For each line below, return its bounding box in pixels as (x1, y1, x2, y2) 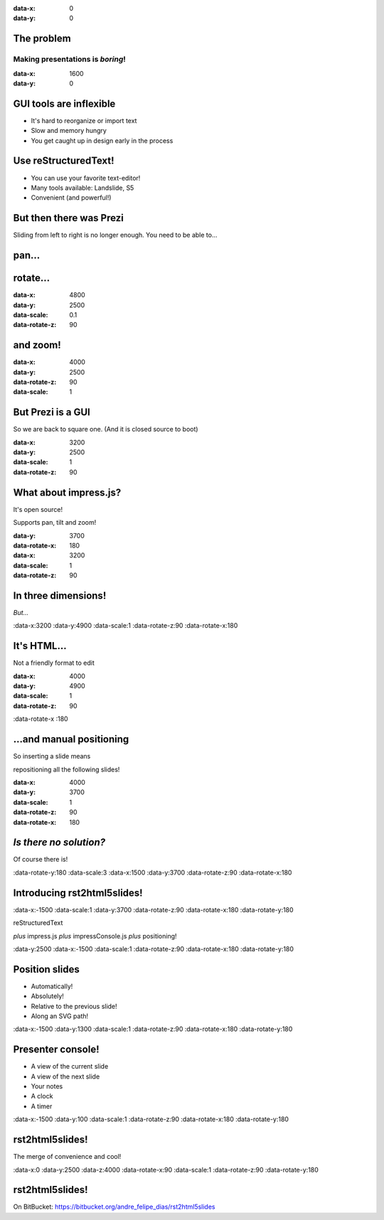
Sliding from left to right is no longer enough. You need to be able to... (13, 231, 218, 240)
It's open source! (13, 505, 63, 513)
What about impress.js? (13, 486, 122, 498)
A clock (31, 1092, 53, 1101)
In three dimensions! (13, 589, 107, 601)
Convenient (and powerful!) (31, 193, 112, 202)
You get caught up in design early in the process (31, 136, 174, 145)
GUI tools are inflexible (13, 97, 116, 109)
